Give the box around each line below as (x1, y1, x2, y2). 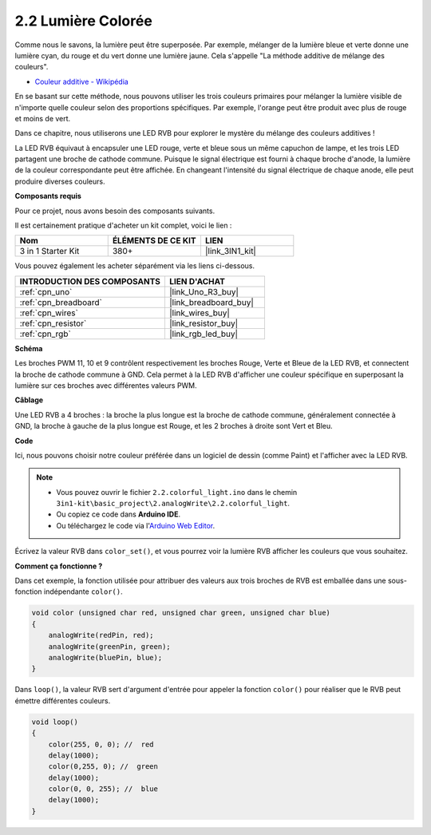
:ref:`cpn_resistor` (19, 318, 87, 329)
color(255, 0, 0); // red (48, 739, 155, 749)
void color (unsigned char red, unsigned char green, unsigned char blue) (31, 608, 331, 618)
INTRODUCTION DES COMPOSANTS (19, 275, 161, 287)
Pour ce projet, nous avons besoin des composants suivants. (14, 206, 215, 216)
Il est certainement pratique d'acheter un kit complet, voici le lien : (14, 220, 232, 231)
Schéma (14, 343, 43, 353)
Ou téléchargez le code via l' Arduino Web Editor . (56, 520, 215, 530)
